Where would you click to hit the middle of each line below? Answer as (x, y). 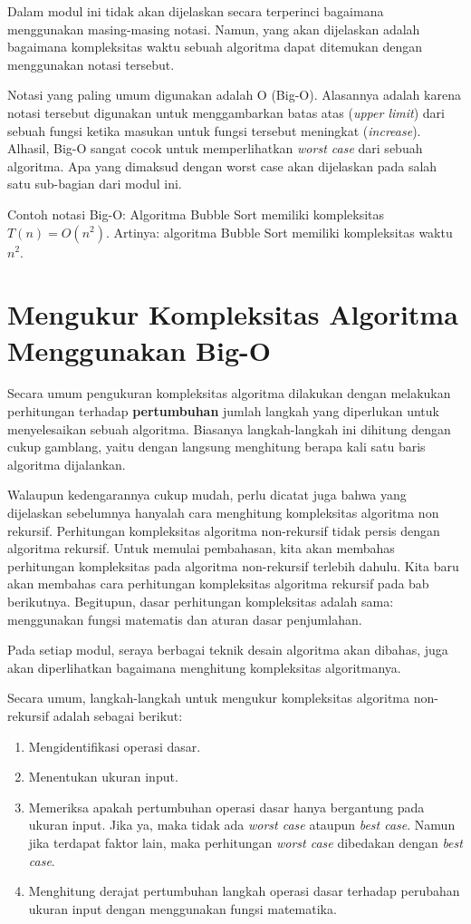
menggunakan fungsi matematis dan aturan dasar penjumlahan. (185, 619)
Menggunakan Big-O (139, 350)
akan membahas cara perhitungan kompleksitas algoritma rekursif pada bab (218, 584)
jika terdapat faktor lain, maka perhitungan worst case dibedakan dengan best (245, 842)
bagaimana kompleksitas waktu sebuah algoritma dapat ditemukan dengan (215, 47)
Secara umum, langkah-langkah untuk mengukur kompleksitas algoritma (209, 698)
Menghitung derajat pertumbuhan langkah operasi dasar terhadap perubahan (244, 891)
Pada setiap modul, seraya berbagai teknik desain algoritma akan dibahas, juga (228, 650)
